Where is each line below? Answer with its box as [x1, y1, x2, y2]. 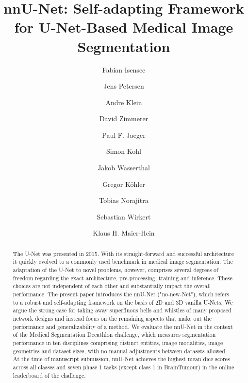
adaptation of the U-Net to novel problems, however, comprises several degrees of [13, 266, 218, 274]
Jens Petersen [103, 81, 144, 91]
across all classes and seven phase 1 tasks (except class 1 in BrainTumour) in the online [13, 363, 234, 371]
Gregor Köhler [102, 179, 145, 189]
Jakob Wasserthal [98, 163, 150, 173]
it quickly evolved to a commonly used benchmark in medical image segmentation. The [13, 257, 233, 266]
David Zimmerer [99, 113, 149, 124]
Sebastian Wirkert [97, 211, 151, 221]
